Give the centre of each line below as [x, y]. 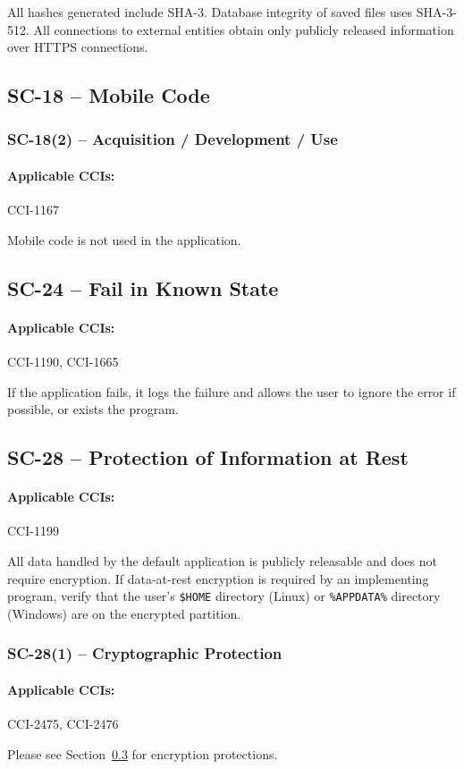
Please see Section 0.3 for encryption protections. [143, 753]
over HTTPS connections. [78, 47]
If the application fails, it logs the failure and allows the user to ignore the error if [232, 391]
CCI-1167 [33, 210]
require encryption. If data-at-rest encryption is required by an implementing [218, 578]
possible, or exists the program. [93, 409]
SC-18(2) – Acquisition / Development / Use [173, 139]
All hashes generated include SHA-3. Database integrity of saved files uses [210, 12]
